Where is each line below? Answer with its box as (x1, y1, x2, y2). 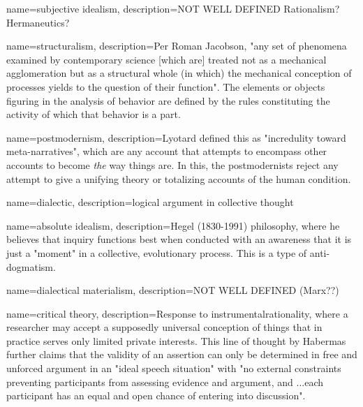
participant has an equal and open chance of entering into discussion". (6, 388, 306, 403)
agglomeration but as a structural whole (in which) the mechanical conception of (6, 66, 352, 80)
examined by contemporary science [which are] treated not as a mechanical (6, 52, 327, 66)
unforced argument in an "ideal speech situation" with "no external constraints (6, 361, 341, 376)
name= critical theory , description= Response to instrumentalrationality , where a (6, 306, 348, 320)
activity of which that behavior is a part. (6, 107, 181, 121)
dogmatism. (6, 259, 56, 274)
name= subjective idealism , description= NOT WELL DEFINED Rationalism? (6, 1, 340, 15)
